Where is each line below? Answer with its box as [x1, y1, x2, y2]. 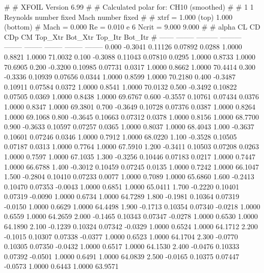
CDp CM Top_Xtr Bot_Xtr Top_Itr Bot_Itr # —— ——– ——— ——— [4, 31, 242, 42]
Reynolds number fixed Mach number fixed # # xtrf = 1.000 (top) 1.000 [4, 11, 233, 22]
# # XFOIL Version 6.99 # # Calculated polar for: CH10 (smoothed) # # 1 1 [4, 2, 254, 12]
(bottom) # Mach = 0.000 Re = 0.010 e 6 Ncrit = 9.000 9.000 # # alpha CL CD [4, 21, 260, 32]
